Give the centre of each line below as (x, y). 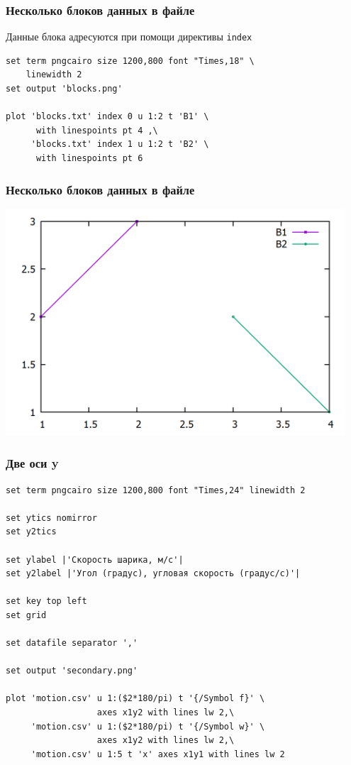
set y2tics (31, 532)
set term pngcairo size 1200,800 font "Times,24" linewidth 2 (156, 490)
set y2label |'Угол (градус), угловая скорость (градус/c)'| (153, 574)
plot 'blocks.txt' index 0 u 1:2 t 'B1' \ (107, 117)
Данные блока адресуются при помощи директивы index (129, 37)
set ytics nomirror (51, 518)
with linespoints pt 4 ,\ (97, 130)
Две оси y (32, 463)
